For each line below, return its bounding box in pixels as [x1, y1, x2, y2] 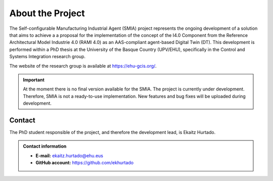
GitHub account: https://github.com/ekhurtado [35, 160, 134, 166]
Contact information [23, 143, 67, 149]
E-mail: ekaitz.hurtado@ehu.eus [35, 152, 104, 159]
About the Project [9, 8, 85, 19]
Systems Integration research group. [9, 54, 86, 60]
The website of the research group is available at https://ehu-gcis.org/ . [9, 63, 157, 69]
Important [23, 76, 45, 83]
